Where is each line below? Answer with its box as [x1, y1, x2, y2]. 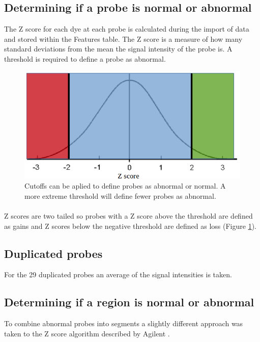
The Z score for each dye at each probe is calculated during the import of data [4, 23, 249, 34]
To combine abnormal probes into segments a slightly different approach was [4, 318, 243, 329]
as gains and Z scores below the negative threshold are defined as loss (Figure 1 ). [4, 220, 256, 231]
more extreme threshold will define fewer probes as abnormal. [24, 190, 216, 201]
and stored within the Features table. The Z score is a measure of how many [4, 33, 243, 44]
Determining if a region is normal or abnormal [4, 294, 254, 310]
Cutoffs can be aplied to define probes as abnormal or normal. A [24, 180, 226, 191]
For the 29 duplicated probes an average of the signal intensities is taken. [4, 269, 232, 280]
